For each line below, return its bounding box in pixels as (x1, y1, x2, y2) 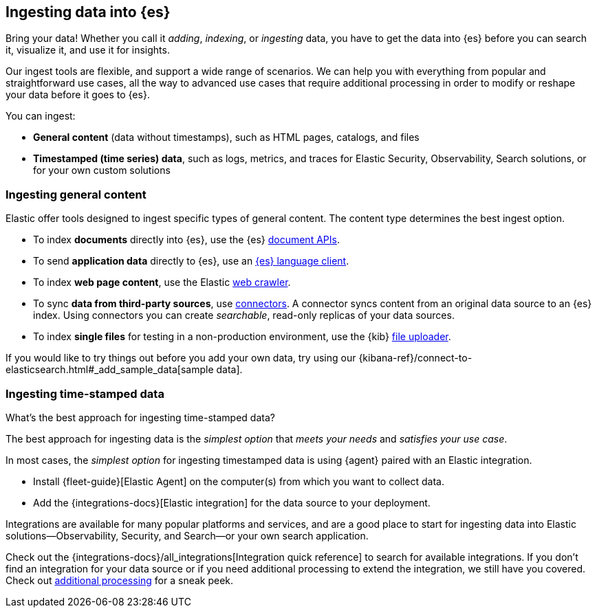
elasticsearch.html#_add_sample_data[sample (6, 364, 214, 376)
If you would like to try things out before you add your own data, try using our (6, 352, 356, 364)
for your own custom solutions (33, 164, 171, 177)
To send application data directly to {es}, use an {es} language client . (33, 255, 349, 267)
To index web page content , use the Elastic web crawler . (33, 276, 291, 289)
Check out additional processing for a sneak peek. (6, 574, 234, 586)
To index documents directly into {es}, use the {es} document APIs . (33, 234, 340, 246)
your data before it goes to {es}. (6, 89, 150, 101)
